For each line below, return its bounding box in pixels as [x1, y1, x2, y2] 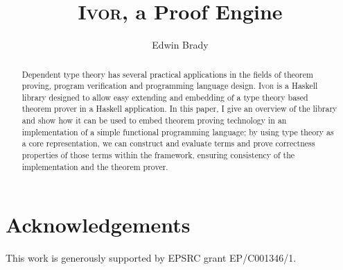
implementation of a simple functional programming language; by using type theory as [21, 126, 334, 137]
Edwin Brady [152, 37, 209, 52]
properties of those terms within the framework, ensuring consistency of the [21, 149, 295, 161]
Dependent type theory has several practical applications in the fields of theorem [21, 68, 313, 80]
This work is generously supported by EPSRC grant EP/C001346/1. [6, 251, 297, 265]
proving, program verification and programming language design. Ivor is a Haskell [21, 80, 318, 92]
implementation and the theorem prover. [21, 160, 168, 172]
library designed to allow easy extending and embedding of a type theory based [21, 91, 308, 103]
